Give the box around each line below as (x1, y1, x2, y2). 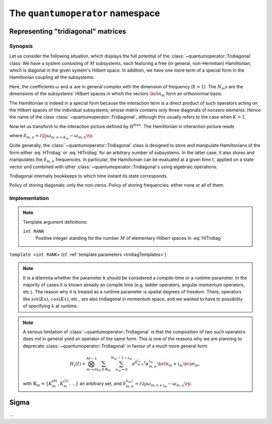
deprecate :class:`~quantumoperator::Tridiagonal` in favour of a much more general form (23, 343, 208, 349)
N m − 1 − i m (111, 355, 132, 361)
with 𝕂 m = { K (23, 380, 52, 388)
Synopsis (9, 42, 33, 49)
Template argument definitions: (23, 219, 88, 225)
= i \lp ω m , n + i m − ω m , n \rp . (134, 380, 192, 388)
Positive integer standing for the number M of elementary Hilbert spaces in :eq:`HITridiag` (35, 235, 223, 241)
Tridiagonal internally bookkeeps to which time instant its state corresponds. (9, 173, 168, 179)
